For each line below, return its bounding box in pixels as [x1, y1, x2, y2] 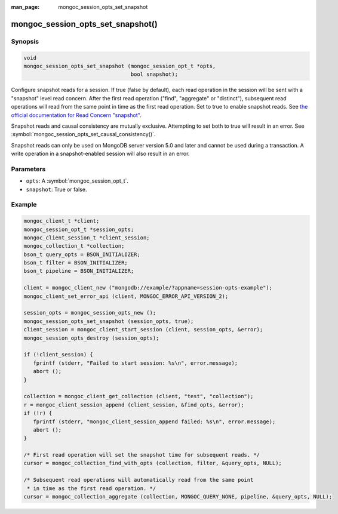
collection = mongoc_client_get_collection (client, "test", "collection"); [23, 393, 254, 400]
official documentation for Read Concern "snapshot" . [11, 111, 142, 119]
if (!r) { [23, 410, 53, 417]
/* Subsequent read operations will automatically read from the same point [23, 476, 254, 484]
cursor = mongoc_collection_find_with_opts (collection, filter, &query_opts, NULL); [23, 460, 282, 467]
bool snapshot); [130, 71, 179, 78]
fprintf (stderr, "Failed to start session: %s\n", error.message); [33, 359, 238, 367]
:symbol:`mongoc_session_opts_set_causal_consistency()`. [11, 131, 156, 138]
